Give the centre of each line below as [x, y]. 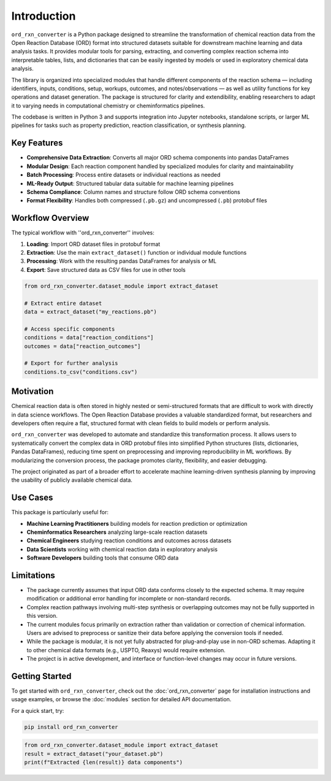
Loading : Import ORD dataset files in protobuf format [93, 244]
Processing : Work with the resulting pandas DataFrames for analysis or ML [122, 261]
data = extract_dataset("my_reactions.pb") [91, 312]
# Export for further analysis [71, 363]
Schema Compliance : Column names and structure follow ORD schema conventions [133, 192]
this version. [42, 616]
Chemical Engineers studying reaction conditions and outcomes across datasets [129, 541]
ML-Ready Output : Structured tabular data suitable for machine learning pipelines [130, 183]
